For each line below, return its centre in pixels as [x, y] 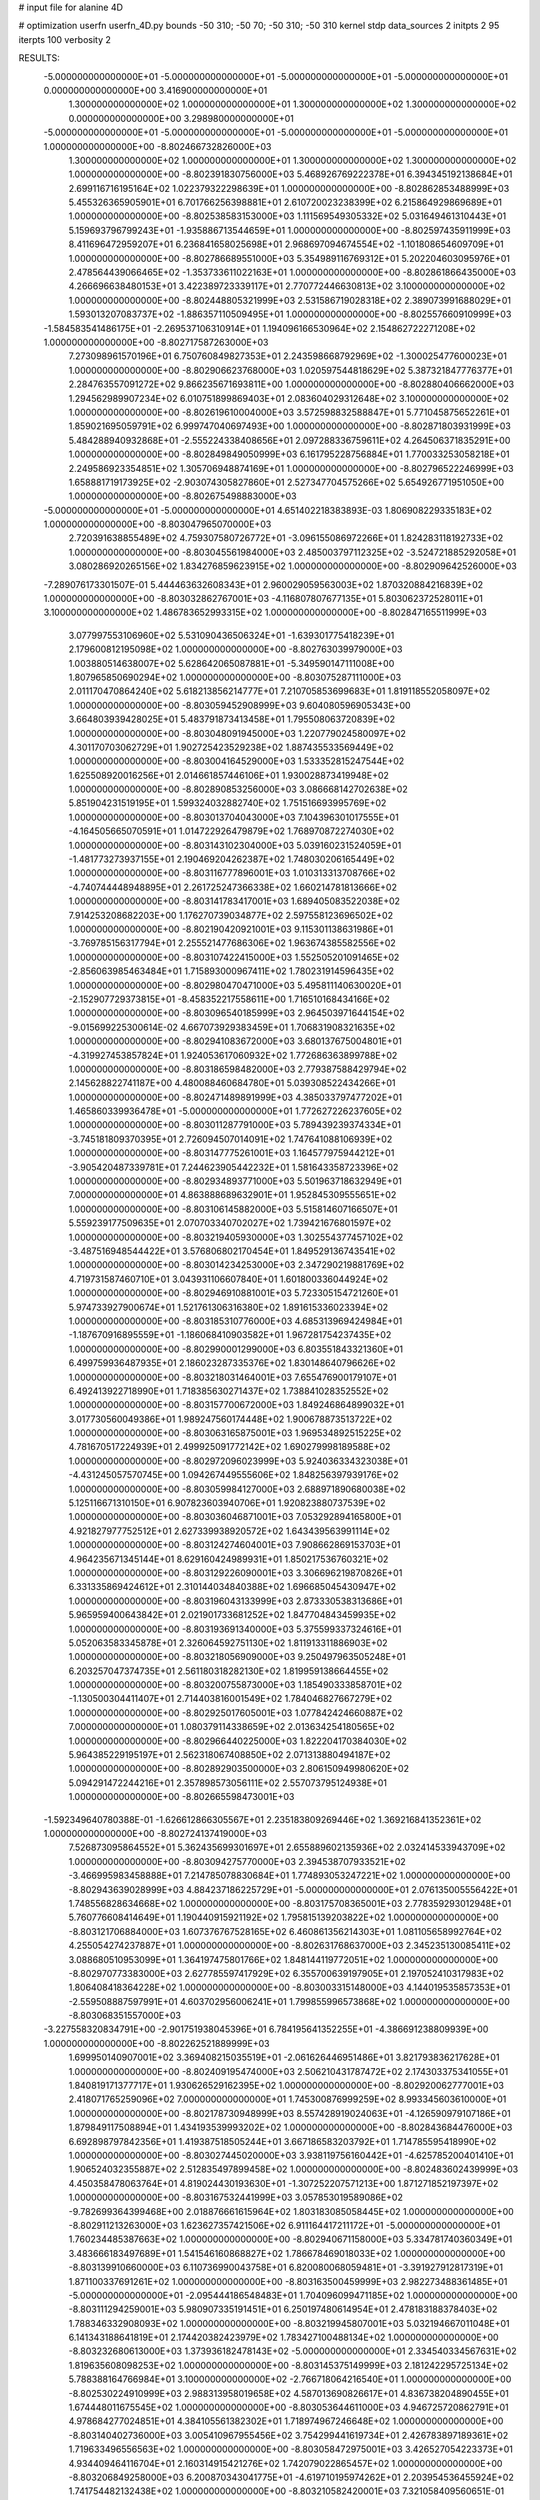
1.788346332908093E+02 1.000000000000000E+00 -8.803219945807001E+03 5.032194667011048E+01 [289, 2323]
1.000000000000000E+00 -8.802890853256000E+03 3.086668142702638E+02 [238, 789]
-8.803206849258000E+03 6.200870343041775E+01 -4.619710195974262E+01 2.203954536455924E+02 [291, 2477]
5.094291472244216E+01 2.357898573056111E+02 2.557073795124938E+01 [228, 1782]
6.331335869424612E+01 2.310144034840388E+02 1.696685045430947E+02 [232, 1587]
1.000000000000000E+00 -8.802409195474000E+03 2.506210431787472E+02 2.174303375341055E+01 [288, 2071]
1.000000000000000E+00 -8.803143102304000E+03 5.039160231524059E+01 [235, 845]
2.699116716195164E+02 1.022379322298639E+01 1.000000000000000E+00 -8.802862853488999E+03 [289, 188]
